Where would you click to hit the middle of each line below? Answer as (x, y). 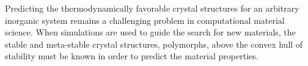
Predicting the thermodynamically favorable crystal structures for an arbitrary (152, 8)
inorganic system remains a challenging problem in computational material (145, 20)
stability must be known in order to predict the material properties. (132, 56)
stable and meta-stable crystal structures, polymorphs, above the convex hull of (154, 44)
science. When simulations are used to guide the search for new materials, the (150, 32)
